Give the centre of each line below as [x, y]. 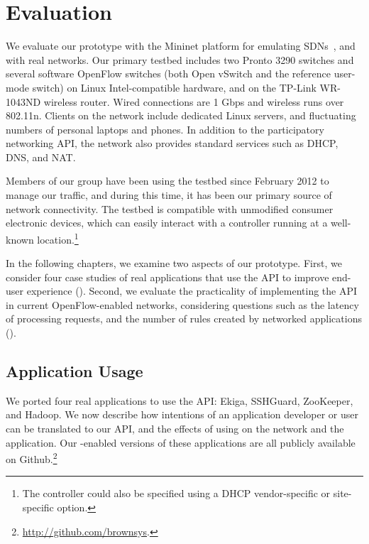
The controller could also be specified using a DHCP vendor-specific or [176, 493]
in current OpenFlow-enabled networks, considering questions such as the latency [182, 304]
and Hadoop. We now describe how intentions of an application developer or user [182, 414]
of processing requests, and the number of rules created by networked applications [184, 319]
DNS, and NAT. [41, 157]
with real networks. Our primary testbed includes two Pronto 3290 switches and [180, 59]
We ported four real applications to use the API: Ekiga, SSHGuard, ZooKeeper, [180, 400]
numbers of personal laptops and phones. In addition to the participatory [165, 129]
